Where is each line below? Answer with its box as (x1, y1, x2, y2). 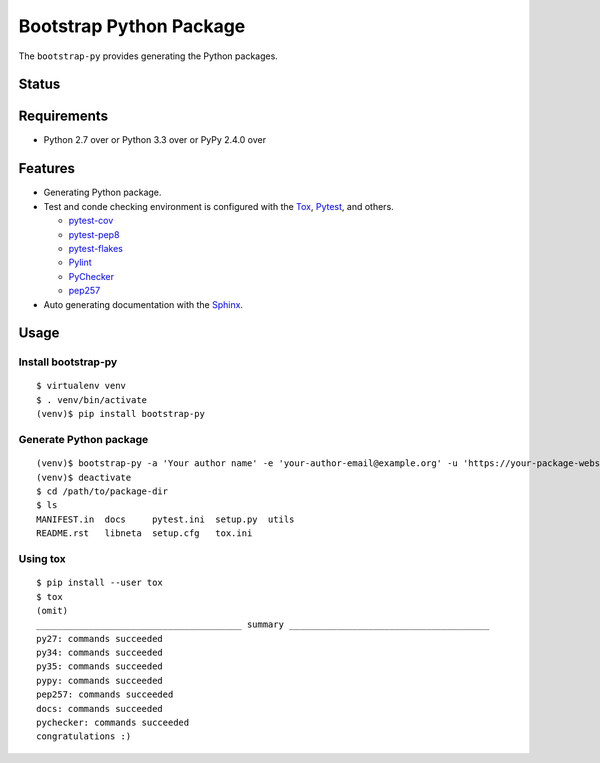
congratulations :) (36, 731, 132, 742)
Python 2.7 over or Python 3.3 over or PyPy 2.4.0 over (43, 134, 267, 146)
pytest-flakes (68, 242, 124, 254)
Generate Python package (18, 433, 149, 447)
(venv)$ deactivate (36, 471, 132, 483)
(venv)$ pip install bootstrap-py (36, 408, 205, 420)
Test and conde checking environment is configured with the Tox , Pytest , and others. (43, 200, 394, 212)
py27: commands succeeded (36, 633, 164, 644)
